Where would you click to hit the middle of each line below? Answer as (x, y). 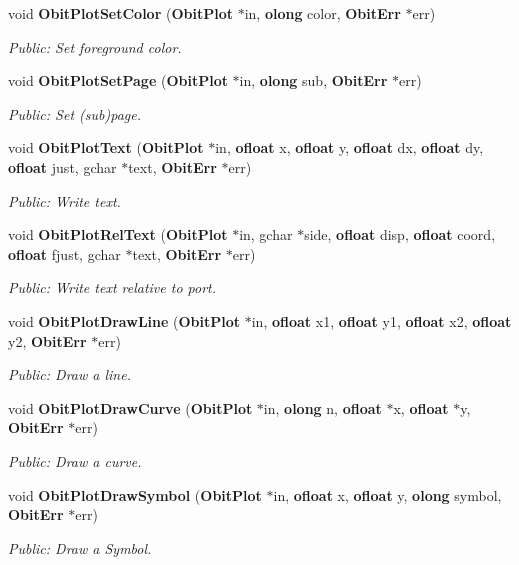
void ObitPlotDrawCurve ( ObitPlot (130, 407)
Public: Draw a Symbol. (80, 547)
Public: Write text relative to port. (112, 287)
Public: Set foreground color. (95, 46)
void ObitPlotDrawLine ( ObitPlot (124, 320)
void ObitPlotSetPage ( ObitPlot (118, 80)
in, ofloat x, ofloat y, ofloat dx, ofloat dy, (349, 147)
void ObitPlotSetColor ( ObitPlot (120, 13)
